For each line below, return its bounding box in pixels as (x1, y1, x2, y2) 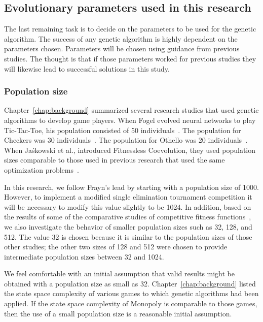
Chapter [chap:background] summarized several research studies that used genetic (4, 105, 259, 115)
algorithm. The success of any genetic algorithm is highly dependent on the (4, 33, 238, 44)
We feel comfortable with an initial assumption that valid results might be (4, 268, 235, 279)
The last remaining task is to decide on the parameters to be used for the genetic (4, 23, 256, 34)
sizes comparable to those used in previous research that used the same (4, 154, 225, 165)
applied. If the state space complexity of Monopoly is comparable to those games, (4, 298, 257, 309)
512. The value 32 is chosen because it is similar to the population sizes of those (4, 231, 252, 242)
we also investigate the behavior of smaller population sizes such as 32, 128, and (4, 221, 252, 232)
